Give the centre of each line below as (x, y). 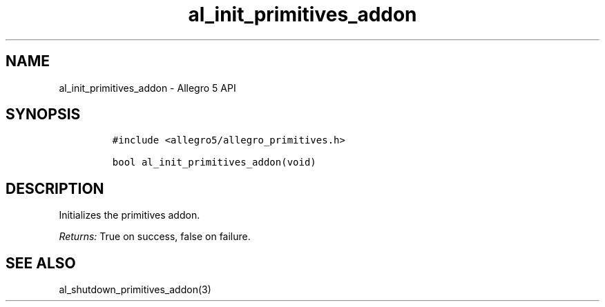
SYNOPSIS (43, 115)
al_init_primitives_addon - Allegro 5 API (147, 88)
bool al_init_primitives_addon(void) (214, 162)
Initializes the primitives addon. (129, 215)
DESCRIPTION (55, 188)
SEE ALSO (41, 263)
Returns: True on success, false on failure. (155, 237)
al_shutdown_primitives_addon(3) (135, 290)
